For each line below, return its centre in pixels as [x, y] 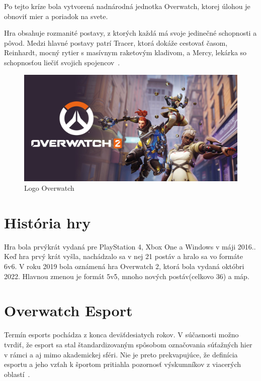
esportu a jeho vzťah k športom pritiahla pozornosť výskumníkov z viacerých [123, 364]
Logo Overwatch [49, 188]
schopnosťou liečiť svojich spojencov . [62, 62]
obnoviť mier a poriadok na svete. [56, 16]
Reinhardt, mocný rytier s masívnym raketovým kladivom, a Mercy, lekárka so [125, 52]
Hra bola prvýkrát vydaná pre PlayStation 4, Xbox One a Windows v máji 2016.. [130, 246]
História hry [48, 222]
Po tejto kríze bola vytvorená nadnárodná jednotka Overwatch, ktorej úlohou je [127, 6]
